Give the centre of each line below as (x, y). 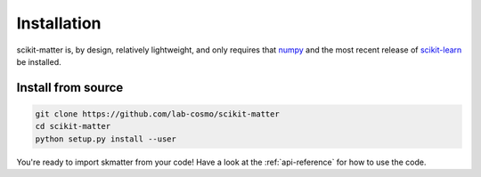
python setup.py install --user (106, 139)
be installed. (39, 61)
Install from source (70, 88)
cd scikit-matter (73, 126)
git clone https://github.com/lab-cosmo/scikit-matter (157, 114)
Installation (59, 23)
